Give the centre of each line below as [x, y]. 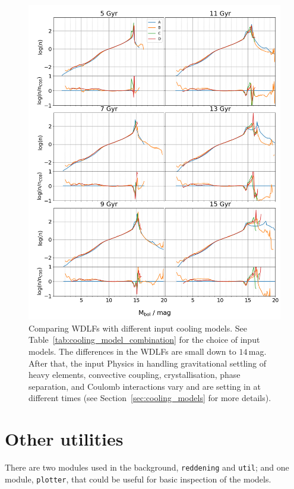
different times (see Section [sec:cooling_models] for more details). [150, 398]
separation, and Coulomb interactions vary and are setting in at [145, 386]
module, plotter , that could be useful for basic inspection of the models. [138, 479]
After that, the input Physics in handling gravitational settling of [147, 363]
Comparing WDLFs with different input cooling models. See [138, 328]
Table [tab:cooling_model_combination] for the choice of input [144, 340]
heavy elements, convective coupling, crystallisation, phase [135, 375]
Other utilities [64, 439]
